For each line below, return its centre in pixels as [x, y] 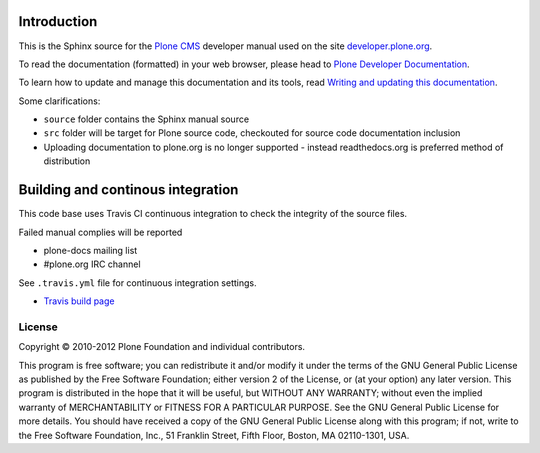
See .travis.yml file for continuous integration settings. [137, 282]
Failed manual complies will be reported [100, 232]
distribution [67, 161]
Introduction [58, 21]
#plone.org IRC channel [92, 264]
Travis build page [79, 301]
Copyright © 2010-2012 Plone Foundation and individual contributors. [161, 347]
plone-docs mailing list [90, 250]
